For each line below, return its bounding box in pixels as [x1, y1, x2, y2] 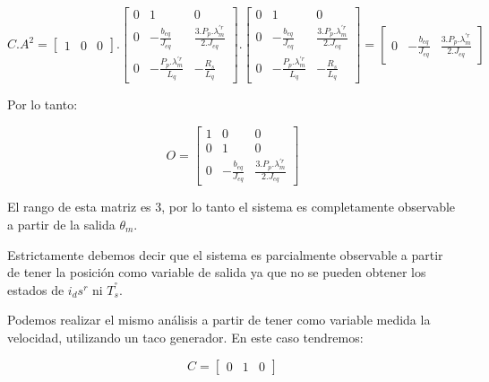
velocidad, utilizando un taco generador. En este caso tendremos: [7, 327, 364, 346]
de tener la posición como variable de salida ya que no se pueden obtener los [7, 263, 426, 282]
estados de [7, 280, 64, 299]
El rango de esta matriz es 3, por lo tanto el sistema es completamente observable [7, 197, 456, 216]
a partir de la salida [7, 214, 116, 233]
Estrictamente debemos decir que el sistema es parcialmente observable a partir [7, 245, 443, 264]
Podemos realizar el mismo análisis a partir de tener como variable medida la [7, 310, 431, 329]
